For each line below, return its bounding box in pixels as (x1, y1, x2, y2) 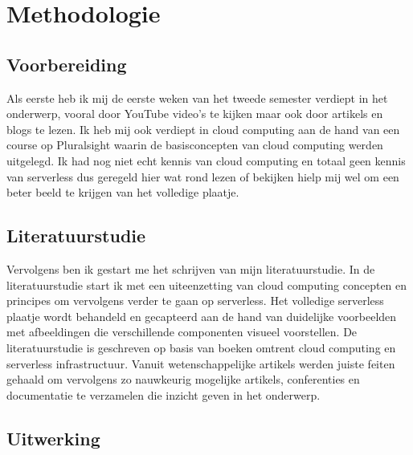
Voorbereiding (6, 51, 127, 76)
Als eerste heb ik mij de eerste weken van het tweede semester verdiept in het (6, 89, 388, 106)
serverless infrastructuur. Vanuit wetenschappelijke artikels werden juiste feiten (6, 355, 395, 372)
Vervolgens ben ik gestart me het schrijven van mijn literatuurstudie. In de (6, 260, 375, 277)
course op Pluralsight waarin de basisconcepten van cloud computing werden (6, 136, 383, 153)
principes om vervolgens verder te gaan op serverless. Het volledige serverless (6, 292, 384, 309)
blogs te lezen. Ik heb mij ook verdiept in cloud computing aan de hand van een (6, 120, 400, 137)
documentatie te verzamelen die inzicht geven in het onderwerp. (6, 386, 321, 403)
